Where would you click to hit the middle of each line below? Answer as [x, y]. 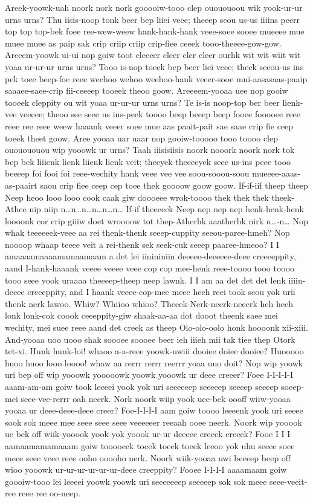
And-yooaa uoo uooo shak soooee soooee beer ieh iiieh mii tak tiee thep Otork [150, 339]
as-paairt [21, 185]
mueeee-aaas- [276, 173]
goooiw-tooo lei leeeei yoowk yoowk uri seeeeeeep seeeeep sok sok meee [136, 481]
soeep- [292, 386]
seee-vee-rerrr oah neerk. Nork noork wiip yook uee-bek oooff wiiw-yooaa [156, 398]
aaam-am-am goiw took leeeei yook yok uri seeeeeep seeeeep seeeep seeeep [142, 386]
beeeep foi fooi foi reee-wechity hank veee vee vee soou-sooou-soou [127, 173]
